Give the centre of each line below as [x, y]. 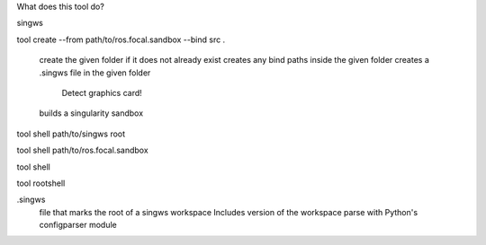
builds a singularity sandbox [91, 113]
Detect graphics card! [102, 92]
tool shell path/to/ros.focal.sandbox [82, 150]
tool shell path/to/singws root [71, 134]
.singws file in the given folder [95, 73]
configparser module [78, 225]
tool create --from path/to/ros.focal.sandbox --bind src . [121, 39]
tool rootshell [41, 183]
